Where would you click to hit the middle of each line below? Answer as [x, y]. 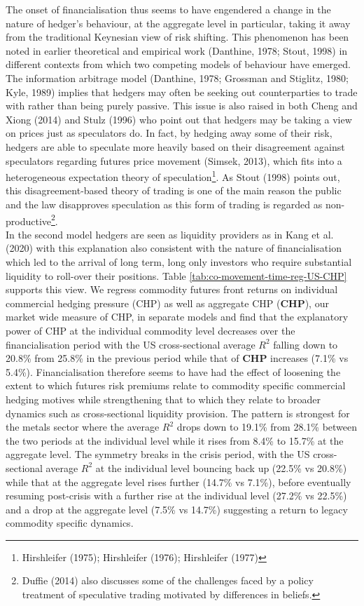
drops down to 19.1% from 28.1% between [267, 427]
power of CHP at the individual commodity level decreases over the [150, 330]
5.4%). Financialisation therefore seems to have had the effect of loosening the [173, 371]
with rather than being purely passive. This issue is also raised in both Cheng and [182, 106]
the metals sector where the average [83, 427]
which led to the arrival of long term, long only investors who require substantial [179, 262]
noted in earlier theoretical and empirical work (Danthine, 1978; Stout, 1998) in [177, 50]
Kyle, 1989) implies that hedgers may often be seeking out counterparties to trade [182, 92]
